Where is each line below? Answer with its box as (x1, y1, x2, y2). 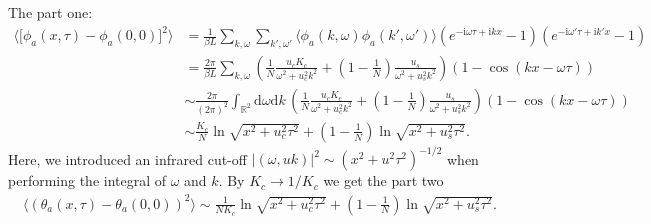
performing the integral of (8, 170, 167, 191)
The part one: (8, 2, 93, 22)
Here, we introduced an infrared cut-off (8, 148, 247, 169)
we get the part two (323, 170, 444, 191)
